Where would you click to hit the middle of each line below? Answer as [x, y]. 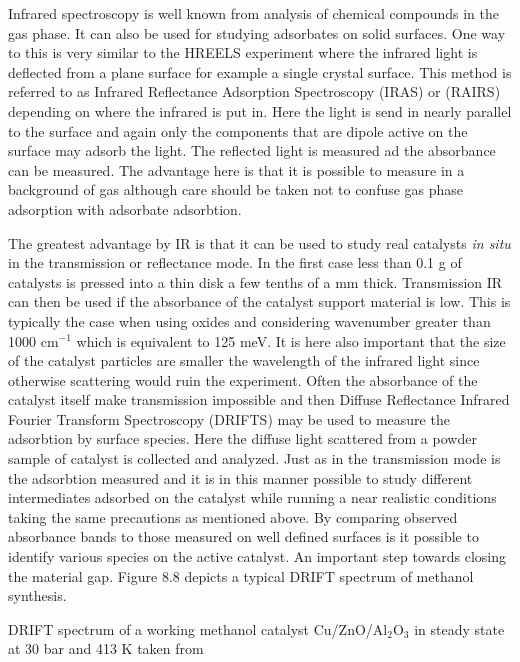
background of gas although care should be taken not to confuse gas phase [236, 189]
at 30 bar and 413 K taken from [106, 648]
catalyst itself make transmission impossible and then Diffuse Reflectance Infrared [259, 399]
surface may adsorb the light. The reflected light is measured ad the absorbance [252, 150]
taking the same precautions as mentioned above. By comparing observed [233, 516]
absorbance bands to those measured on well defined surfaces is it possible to [243, 536]
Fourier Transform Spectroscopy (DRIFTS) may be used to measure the [229, 418]
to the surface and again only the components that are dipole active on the [238, 130]
